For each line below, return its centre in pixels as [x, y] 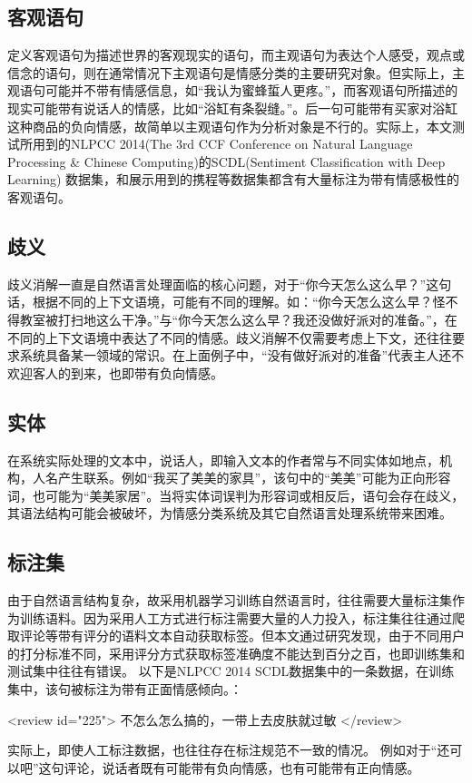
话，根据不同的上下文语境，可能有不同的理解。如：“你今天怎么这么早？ [220, 302]
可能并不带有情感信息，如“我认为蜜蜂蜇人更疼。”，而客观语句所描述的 [251, 90]
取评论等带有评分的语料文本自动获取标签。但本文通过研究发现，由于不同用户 [236, 636]
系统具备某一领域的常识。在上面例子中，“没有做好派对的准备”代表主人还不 [242, 355]
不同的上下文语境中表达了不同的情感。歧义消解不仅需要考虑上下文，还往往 [230, 337]
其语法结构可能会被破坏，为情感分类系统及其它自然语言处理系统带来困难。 [230, 513]
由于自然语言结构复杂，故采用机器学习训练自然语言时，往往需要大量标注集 [230, 600]
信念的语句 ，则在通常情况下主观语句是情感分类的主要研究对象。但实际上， [230, 72]
